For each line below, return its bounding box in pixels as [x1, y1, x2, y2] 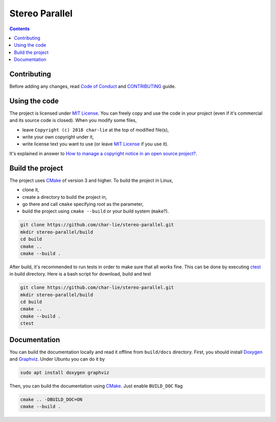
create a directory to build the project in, [22, 194, 107, 200]
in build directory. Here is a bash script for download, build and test [9, 271, 151, 277]
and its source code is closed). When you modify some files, [9, 117, 137, 123]
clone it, [22, 187, 39, 193]
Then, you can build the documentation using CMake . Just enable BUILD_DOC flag [9, 383, 183, 389]
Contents [9, 26, 30, 32]
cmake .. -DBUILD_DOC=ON [20, 397, 83, 403]
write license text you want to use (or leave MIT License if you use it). [22, 141, 169, 147]
